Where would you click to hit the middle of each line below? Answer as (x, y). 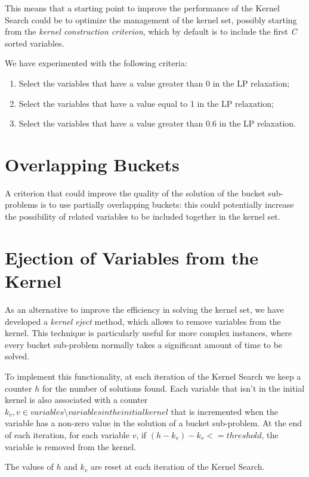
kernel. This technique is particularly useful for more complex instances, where (149, 333)
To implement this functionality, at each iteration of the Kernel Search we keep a (153, 376)
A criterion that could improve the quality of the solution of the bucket (135, 193)
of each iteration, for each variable (67, 434)
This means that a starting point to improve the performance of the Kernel (142, 8)
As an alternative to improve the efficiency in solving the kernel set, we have (144, 309)
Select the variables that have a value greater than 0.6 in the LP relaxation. (157, 123)
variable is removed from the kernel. (70, 446)
